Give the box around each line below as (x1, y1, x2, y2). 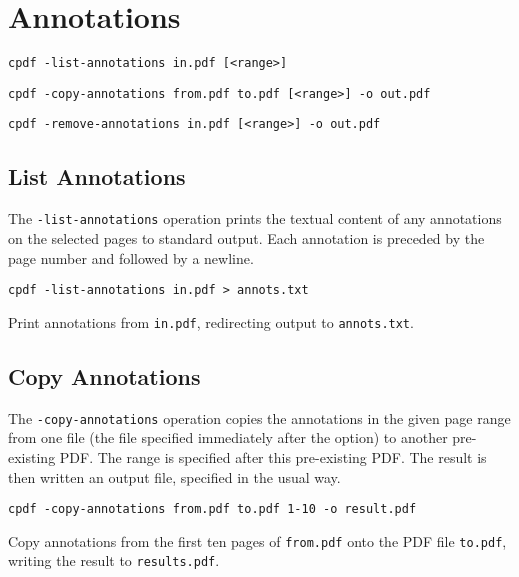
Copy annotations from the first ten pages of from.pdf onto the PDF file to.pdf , (8, 530, 507, 551)
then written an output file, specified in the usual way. (8, 466, 341, 487)
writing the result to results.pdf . (8, 550, 220, 571)
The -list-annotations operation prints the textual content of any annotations (8, 208, 502, 229)
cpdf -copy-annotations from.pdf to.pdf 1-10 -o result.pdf (8, 502, 417, 517)
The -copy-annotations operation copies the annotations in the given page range (8, 407, 511, 428)
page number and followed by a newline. (8, 247, 254, 268)
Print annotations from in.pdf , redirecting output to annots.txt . (8, 311, 414, 332)
